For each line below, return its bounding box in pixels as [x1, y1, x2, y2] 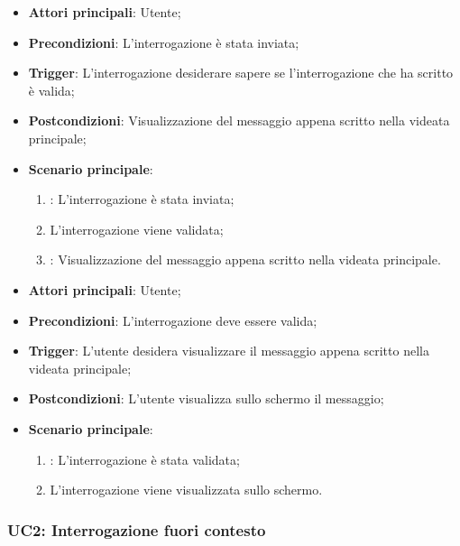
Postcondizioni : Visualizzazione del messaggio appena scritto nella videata [28, 111, 450, 130]
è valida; [28, 80, 75, 99]
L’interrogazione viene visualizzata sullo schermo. [50, 480, 323, 499]
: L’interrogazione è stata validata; [50, 449, 240, 468]
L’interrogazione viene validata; [50, 219, 224, 238]
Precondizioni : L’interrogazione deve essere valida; [28, 310, 317, 329]
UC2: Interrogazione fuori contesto [7, 518, 266, 541]
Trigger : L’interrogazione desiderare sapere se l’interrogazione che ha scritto [28, 63, 454, 82]
